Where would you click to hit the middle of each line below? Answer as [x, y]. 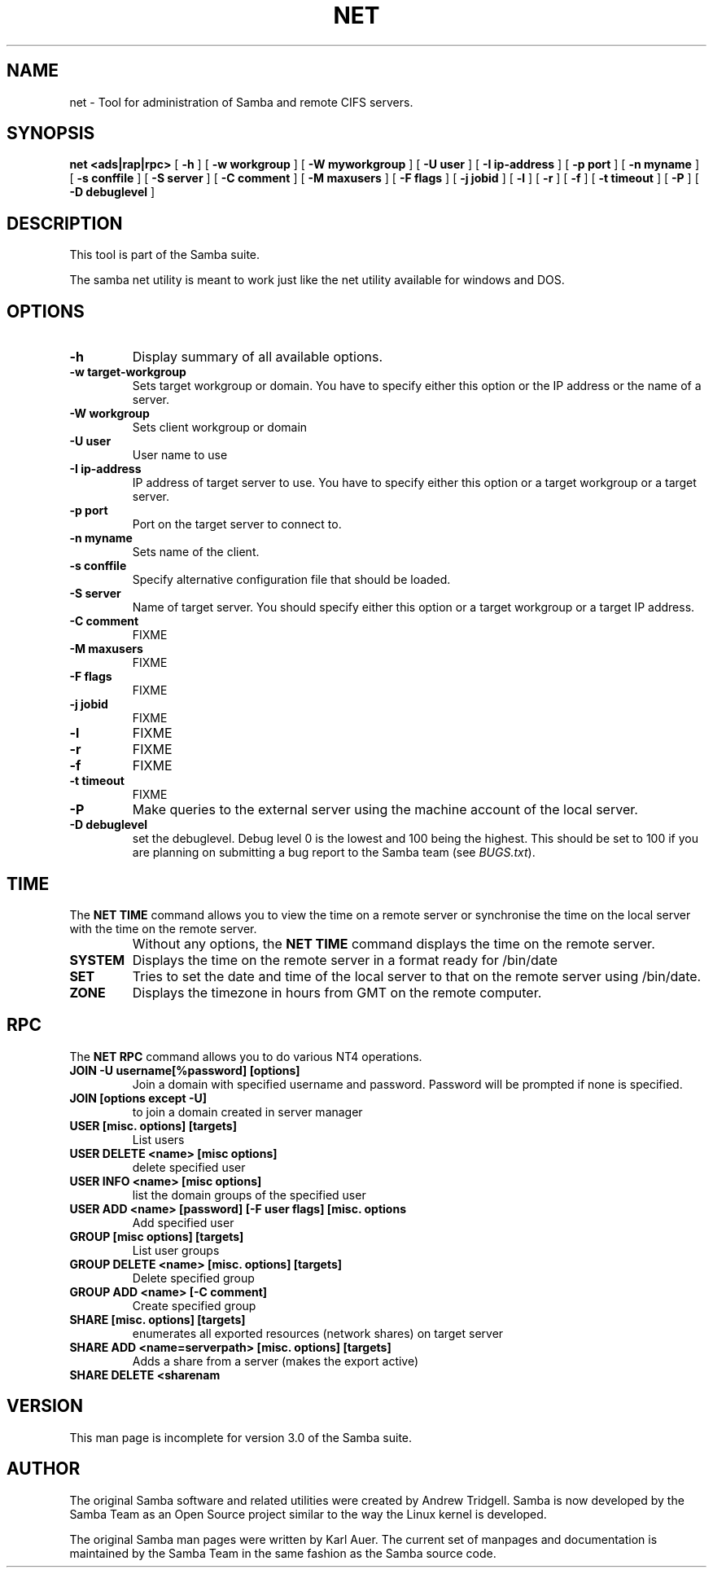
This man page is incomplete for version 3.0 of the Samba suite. [241, 1437]
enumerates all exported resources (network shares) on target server [318, 1333]
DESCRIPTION [65, 223]
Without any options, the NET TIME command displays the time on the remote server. [394, 943]
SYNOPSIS [51, 134]
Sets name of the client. [196, 552]
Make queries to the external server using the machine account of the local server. [385, 810]
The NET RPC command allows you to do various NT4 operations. [246, 1056]
